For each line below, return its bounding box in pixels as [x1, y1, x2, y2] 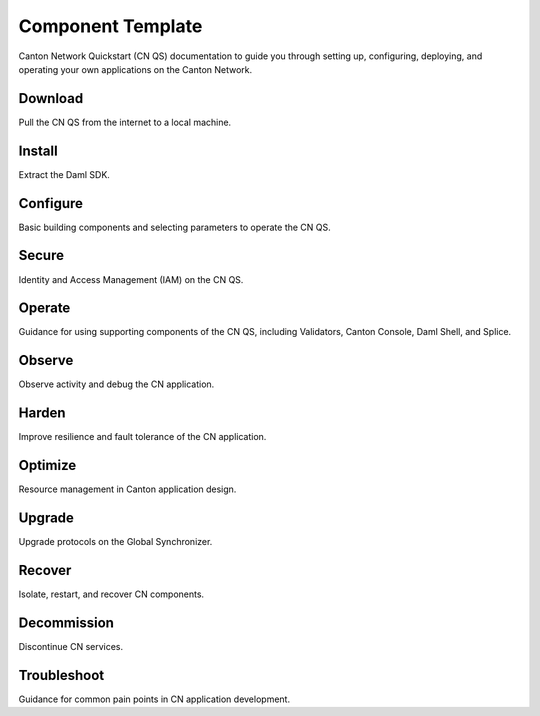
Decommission [18, 614, 115, 631]
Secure [18, 247, 65, 264]
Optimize [18, 457, 77, 474]
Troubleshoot [18, 666, 105, 684]
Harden [18, 405, 66, 422]
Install [18, 142, 59, 159]
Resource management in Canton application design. [18, 483, 237, 495]
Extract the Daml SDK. [18, 168, 110, 180]
